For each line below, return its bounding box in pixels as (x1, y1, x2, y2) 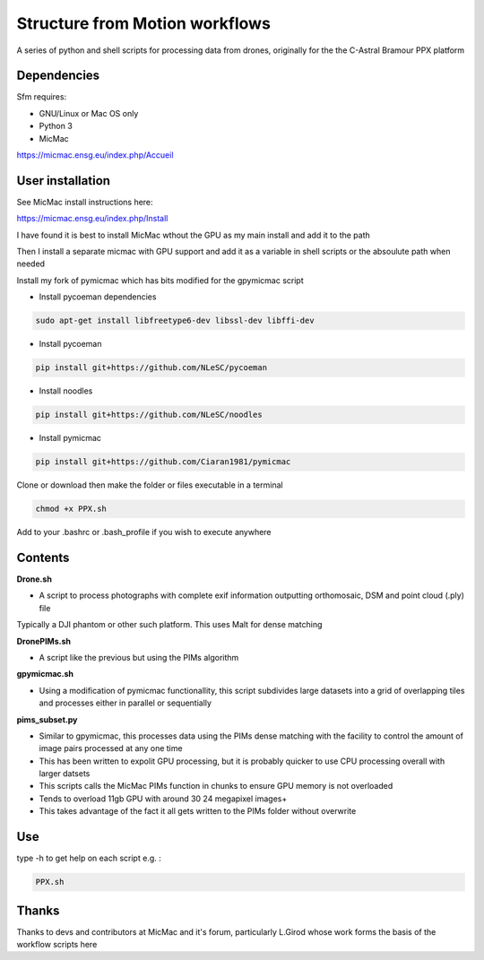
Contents (16, 549, 70, 565)
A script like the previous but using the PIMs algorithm (39, 652, 239, 662)
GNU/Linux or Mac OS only (39, 108, 139, 118)
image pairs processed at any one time (39, 743, 183, 754)
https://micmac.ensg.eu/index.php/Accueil (16, 150, 174, 160)
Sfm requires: (16, 91, 67, 102)
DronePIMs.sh (16, 636, 72, 646)
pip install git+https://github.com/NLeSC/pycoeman (35, 363, 268, 373)
